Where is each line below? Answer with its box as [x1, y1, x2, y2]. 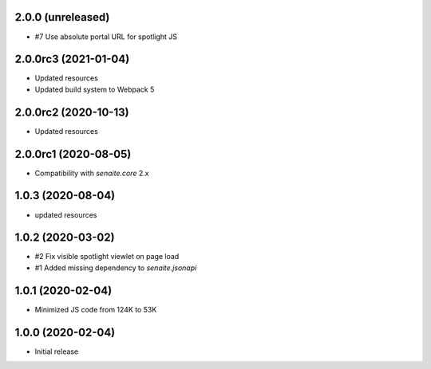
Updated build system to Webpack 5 [34, 84, 155, 94]
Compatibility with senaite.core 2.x [34, 168, 149, 178]
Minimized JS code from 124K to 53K [34, 304, 157, 314]
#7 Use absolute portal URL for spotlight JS [34, 32, 178, 41]
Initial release [34, 347, 79, 356]
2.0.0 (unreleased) [14, 10, 110, 24]
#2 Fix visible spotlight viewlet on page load [34, 252, 180, 261]
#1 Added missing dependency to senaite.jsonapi [34, 263, 197, 273]
